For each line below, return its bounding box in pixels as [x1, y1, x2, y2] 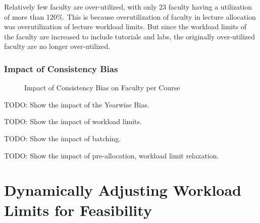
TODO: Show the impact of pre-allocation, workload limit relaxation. [4, 150, 219, 160]
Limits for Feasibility [4, 199, 152, 220]
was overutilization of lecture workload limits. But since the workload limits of [4, 21, 247, 32]
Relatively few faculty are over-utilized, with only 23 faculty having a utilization [4, 2, 252, 12]
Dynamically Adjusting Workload [4, 180, 242, 200]
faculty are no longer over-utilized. [4, 41, 111, 51]
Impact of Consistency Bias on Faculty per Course [24, 82, 180, 93]
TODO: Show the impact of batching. [4, 133, 121, 143]
